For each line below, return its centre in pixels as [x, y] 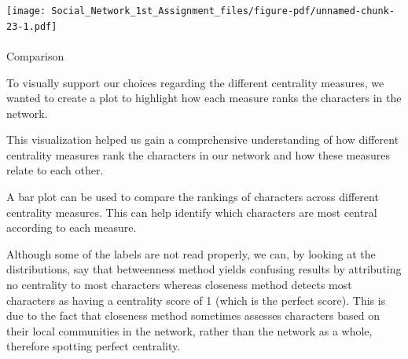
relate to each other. [55, 170]
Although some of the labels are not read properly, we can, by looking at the [191, 253]
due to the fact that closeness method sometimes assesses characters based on [193, 315]
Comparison [35, 55]
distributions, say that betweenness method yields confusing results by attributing [204, 269]
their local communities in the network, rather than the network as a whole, [189, 330]
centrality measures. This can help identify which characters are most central [192, 212]
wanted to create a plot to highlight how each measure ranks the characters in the [204, 98]
